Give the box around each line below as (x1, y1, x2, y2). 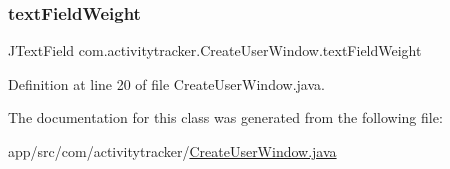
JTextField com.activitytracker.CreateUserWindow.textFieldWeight (8, 40, 422, 61)
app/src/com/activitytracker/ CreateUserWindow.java (8, 141, 337, 161)
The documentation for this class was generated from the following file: (8, 107, 443, 128)
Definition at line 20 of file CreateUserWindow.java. (8, 73, 325, 94)
